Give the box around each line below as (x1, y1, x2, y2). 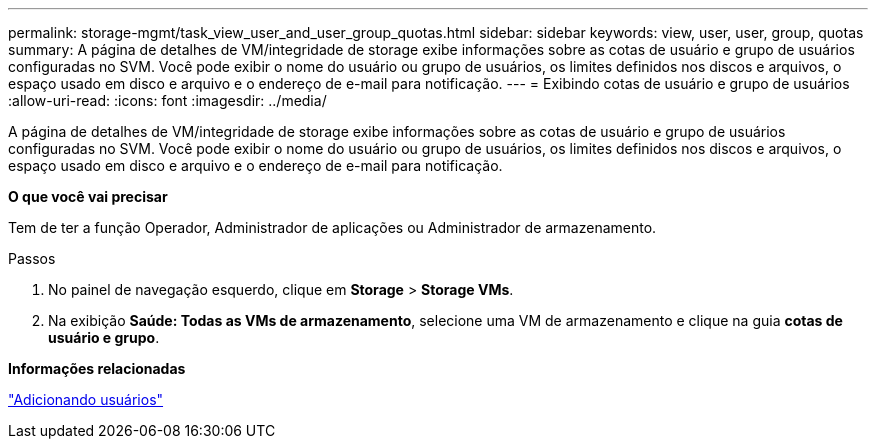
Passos (8, 250, 56, 267)
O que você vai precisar (8, 188, 168, 205)
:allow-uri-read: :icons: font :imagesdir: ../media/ (8, 92, 327, 109)
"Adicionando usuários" (8, 391, 164, 408)
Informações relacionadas (8, 360, 186, 377)
